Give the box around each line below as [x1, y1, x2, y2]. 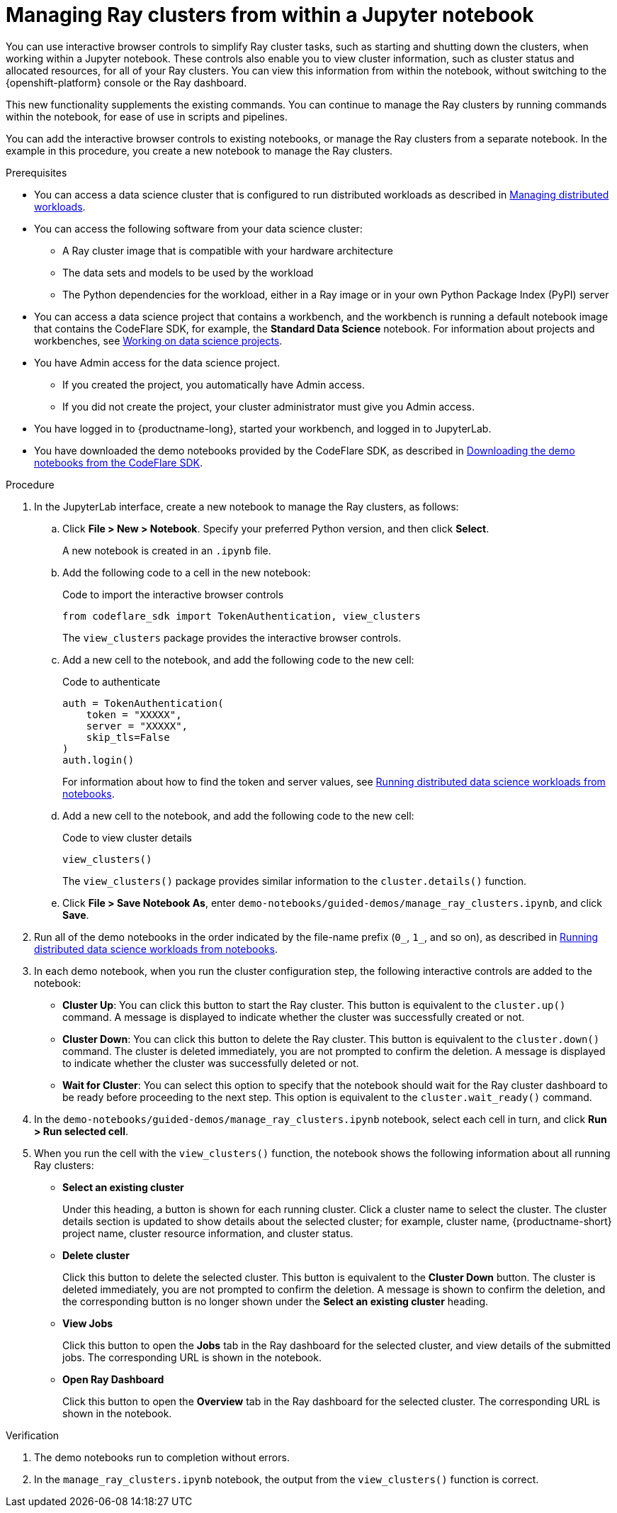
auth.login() [62, 754, 135, 766]
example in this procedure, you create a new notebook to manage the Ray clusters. [6, 144, 393, 157]
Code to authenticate [62, 675, 161, 688]
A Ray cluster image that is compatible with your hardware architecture [62, 244, 393, 257]
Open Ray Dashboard [62, 1373, 164, 1385]
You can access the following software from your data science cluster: [34, 222, 363, 235]
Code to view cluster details [62, 831, 192, 844]
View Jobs [62, 1317, 113, 1329]
